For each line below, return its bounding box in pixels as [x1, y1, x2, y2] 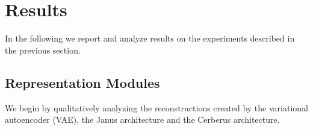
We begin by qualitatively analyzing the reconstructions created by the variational [5, 101, 308, 114]
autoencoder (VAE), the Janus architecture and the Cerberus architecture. [5, 113, 280, 126]
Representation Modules [5, 73, 160, 91]
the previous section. [5, 43, 81, 56]
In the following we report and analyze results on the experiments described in [5, 32, 295, 45]
